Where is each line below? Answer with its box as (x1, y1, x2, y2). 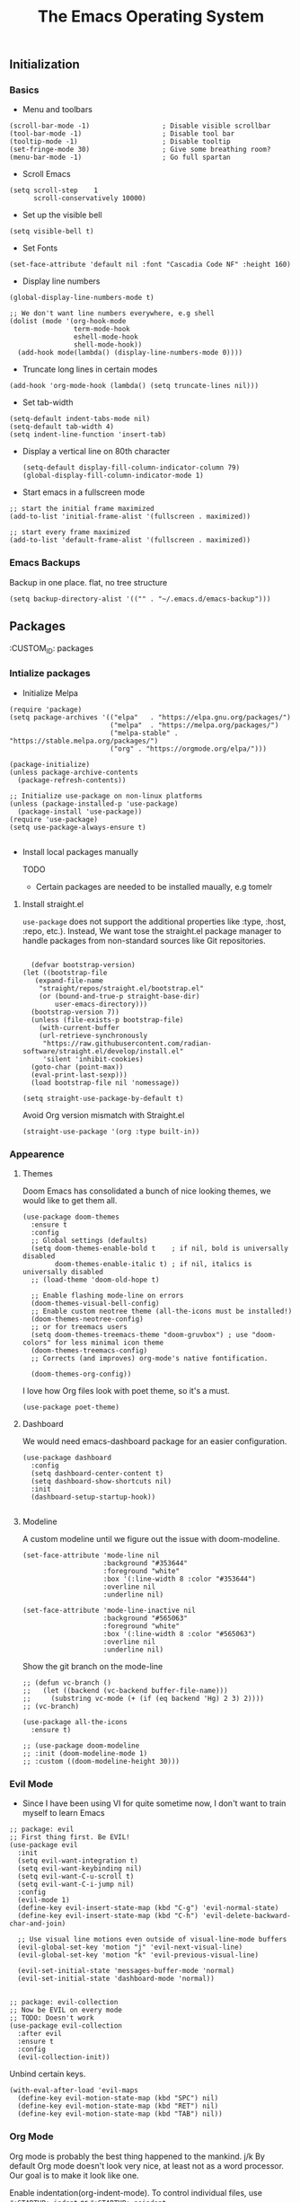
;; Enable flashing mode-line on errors (31, 1290, 184, 1299)
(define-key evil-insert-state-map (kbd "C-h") (17, 1911, 199, 1921)
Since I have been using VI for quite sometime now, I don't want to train (22, 1798, 287, 1809)
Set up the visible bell (22, 209, 102, 221)
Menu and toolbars (22, 104, 93, 115)
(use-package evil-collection (9, 2021, 123, 2030)
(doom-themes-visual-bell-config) (31, 1299, 160, 1308)
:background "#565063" (102, 1614, 189, 1623)
